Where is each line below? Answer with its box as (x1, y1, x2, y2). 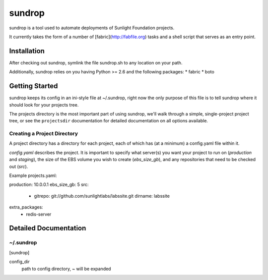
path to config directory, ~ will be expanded (21, 266, 111, 272)
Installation (9, 47, 45, 55)
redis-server (26, 211, 52, 217)
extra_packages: (9, 204, 43, 210)
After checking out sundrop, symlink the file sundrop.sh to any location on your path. (9, 59, 183, 65)
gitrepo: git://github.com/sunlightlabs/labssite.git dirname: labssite (34, 193, 170, 199)
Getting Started (9, 82, 58, 90)
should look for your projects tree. (9, 102, 79, 108)
